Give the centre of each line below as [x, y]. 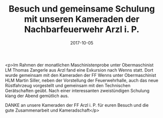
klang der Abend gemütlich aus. [37, 96]
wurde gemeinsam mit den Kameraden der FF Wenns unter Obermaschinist [81, 75]
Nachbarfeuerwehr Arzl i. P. [82, 29]
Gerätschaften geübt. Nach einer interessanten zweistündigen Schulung [77, 90]
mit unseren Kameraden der [82, 19]
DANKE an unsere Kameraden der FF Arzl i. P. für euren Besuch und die [77, 105]
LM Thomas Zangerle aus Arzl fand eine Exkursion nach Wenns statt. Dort [79, 70]
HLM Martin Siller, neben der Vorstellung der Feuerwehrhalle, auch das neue [82, 80]
